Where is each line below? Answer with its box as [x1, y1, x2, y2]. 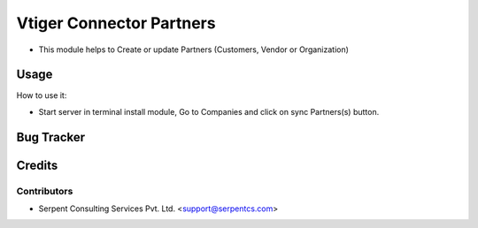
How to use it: [16, 90, 67, 101]
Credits [16, 157, 58, 172]
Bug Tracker [16, 129, 86, 145]
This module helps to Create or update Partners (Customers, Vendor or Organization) [38, 44, 350, 55]
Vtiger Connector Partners [16, 13, 216, 33]
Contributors [16, 185, 73, 197]
